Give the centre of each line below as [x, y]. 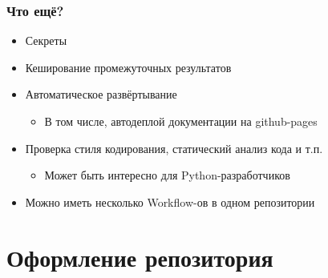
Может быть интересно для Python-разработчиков [167, 175]
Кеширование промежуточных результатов [128, 67]
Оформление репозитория [140, 257]
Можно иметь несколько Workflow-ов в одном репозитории [170, 201]
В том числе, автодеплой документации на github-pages [181, 121]
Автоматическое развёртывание [101, 94]
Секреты [46, 40]
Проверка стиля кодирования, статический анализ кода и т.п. [174, 148]
